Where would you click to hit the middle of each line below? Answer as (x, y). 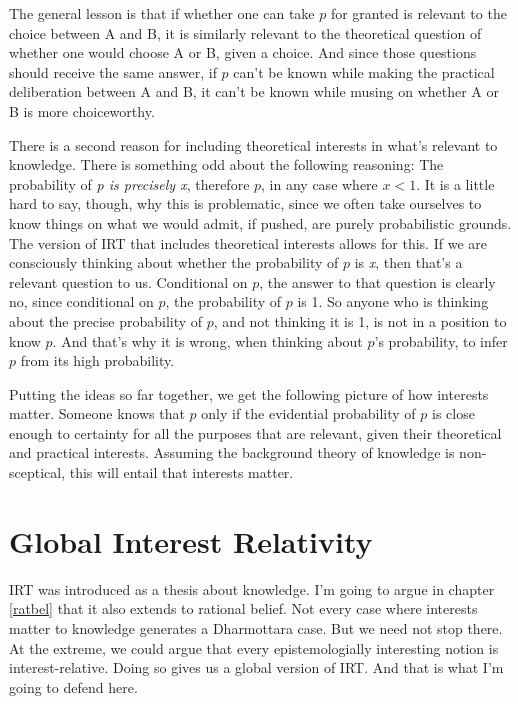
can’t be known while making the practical (364, 71)
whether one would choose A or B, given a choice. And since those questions (243, 52)
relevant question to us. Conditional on (128, 281)
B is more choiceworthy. (82, 110)
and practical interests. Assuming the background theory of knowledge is (232, 452)
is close (453, 413)
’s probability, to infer (441, 340)
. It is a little (455, 183)
